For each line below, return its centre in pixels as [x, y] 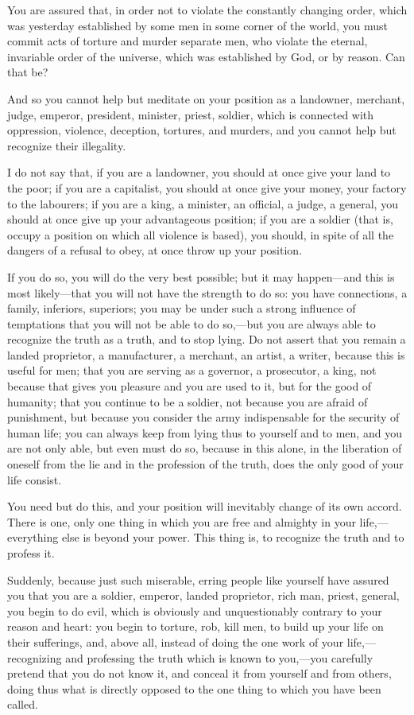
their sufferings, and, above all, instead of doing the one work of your [176, 641]
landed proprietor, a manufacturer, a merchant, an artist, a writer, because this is [206, 354]
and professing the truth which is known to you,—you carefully [219, 657]
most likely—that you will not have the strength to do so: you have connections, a [207, 292]
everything [33, 537]
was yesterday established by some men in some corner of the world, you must [197, 25]
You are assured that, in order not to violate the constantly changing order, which [207, 10]
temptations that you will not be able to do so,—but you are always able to [192, 323]
